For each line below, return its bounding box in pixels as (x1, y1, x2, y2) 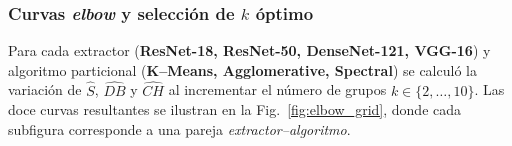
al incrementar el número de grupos (168, 79, 387, 100)
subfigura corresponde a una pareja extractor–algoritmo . (8, 118, 351, 139)
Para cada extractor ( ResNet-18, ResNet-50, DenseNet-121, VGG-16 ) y (8, 40, 491, 61)
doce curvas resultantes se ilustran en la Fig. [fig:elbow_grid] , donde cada (8, 99, 462, 120)
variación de (8, 79, 82, 100)
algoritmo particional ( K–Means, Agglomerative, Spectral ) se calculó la (8, 59, 477, 80)
